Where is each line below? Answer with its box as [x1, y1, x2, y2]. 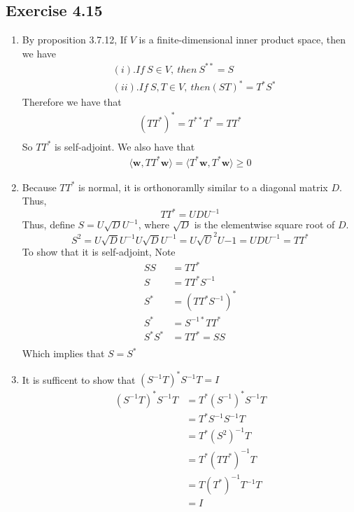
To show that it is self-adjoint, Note [22, 244, 176, 259]
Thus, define [22, 217, 75, 232]
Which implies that [22, 346, 105, 361]
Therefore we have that [22, 95, 122, 109]
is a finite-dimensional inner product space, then [139, 32, 346, 47]
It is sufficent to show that [22, 372, 136, 387]
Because [22, 179, 57, 194]
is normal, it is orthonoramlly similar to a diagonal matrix [78, 179, 328, 194]
